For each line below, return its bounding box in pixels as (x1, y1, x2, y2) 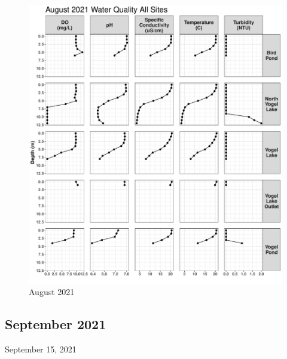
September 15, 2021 (5, 343, 77, 355)
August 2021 (29, 286, 75, 298)
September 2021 (5, 315, 106, 333)
